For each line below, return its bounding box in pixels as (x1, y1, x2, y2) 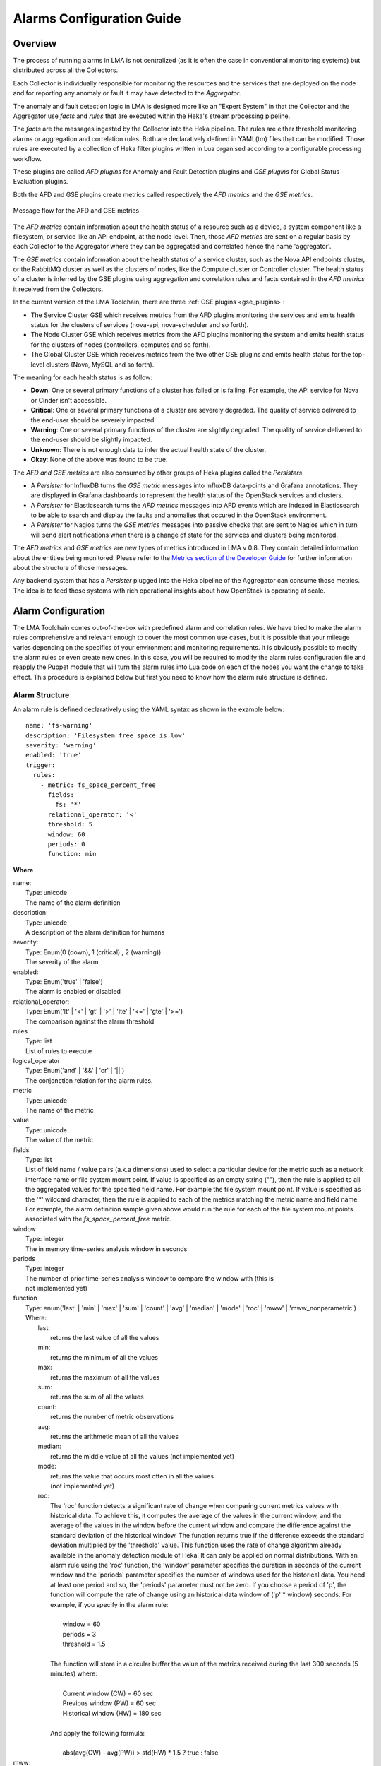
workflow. (13, 154, 42, 162)
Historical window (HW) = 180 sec (62, 1709, 162, 1717)
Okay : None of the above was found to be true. (30, 456, 168, 464)
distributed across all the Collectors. (13, 66, 119, 74)
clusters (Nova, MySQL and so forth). (46, 360, 155, 369)
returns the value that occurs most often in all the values (50, 1471, 214, 1480)
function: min (47, 850, 97, 858)
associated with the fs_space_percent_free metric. (25, 1215, 172, 1223)
